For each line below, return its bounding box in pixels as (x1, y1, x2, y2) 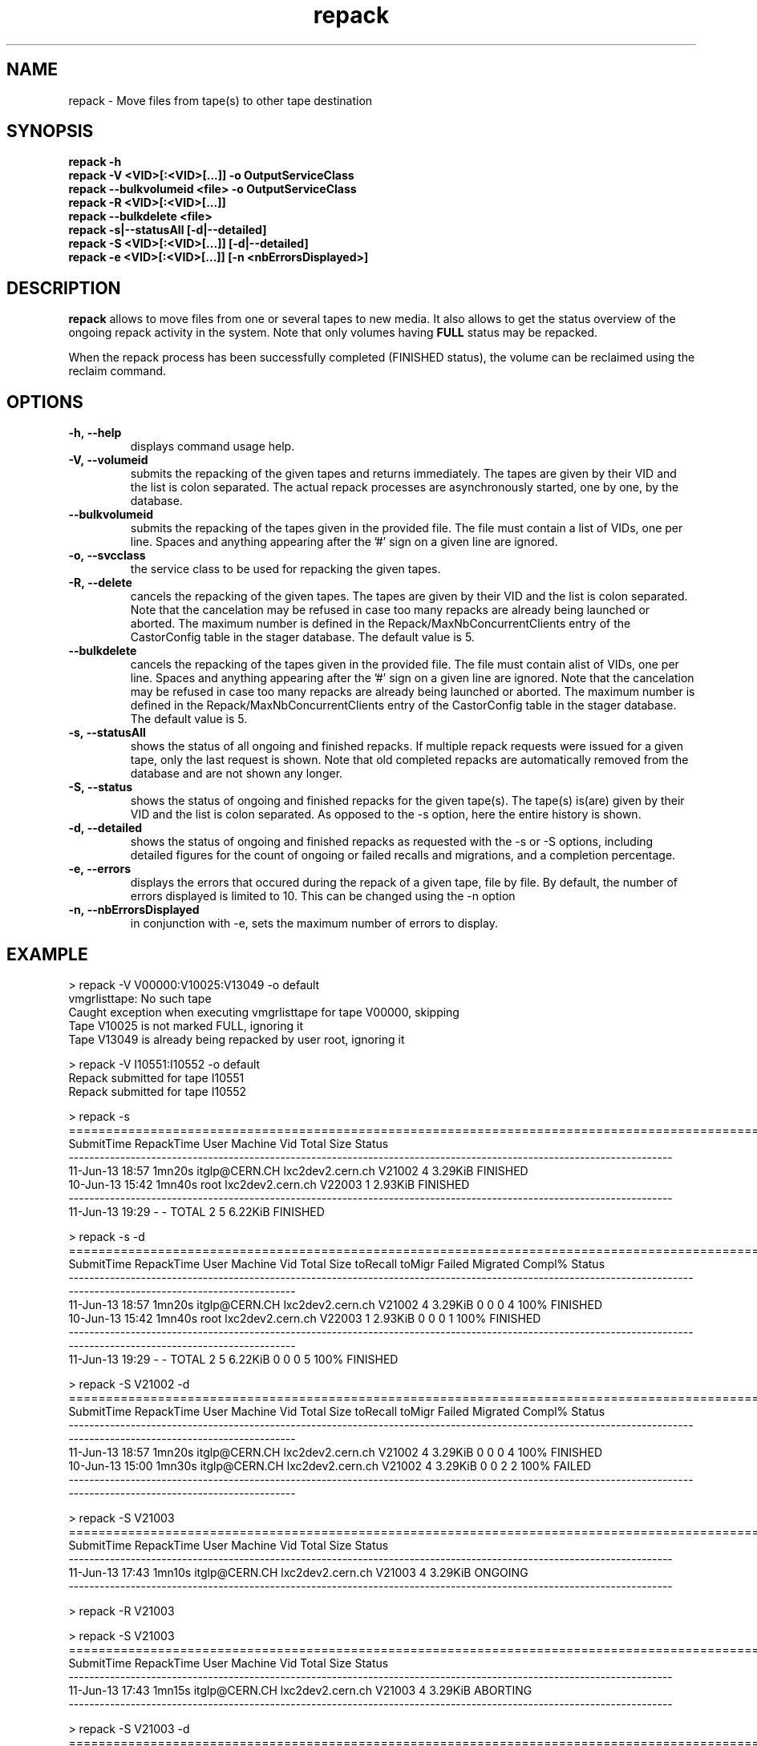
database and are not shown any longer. (130, 766, 343, 781)
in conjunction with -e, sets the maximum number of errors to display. (130, 916, 498, 931)
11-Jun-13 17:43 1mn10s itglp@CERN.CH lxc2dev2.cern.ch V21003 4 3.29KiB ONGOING (68, 1565, 528, 1579)
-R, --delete (68, 576, 132, 590)
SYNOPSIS (6, 121, 94, 142)
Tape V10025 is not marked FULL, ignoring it (68, 1018, 303, 1033)
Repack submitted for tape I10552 (68, 1084, 247, 1098)
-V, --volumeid (68, 453, 148, 467)
